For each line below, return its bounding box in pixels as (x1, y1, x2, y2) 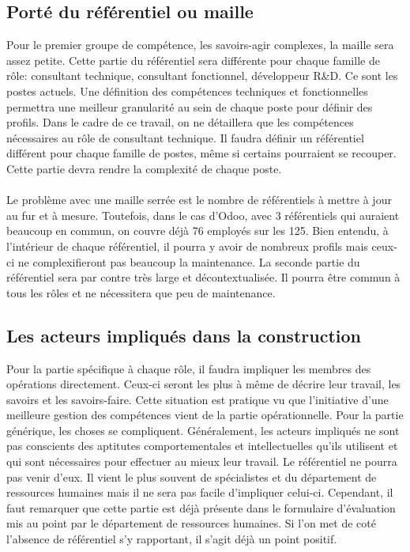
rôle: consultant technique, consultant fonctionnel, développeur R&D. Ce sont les (6, 67, 398, 84)
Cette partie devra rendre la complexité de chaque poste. (6, 160, 282, 176)
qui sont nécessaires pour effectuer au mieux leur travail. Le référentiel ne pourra (6, 453, 397, 470)
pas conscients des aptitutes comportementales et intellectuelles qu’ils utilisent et (6, 437, 398, 454)
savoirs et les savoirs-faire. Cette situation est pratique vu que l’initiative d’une (6, 391, 389, 407)
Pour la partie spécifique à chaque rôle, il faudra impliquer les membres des (6, 360, 371, 376)
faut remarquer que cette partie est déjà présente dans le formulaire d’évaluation (6, 499, 396, 516)
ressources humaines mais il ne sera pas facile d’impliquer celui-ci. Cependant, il (6, 484, 393, 501)
